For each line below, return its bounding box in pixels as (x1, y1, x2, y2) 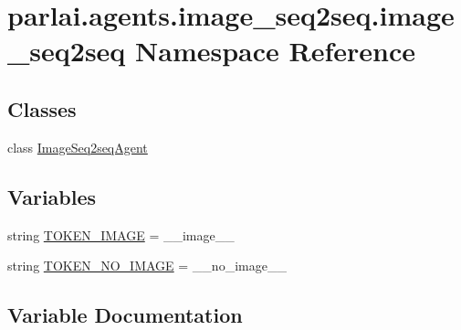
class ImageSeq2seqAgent (7, 137, 148, 156)
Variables (7, 182, 97, 210)
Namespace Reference (135, 32, 416, 69)
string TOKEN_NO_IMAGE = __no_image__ (7, 256, 287, 275)
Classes (7, 94, 77, 122)
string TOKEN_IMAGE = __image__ (7, 225, 235, 244)
